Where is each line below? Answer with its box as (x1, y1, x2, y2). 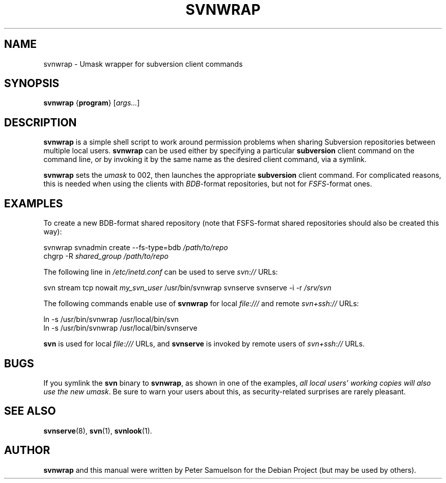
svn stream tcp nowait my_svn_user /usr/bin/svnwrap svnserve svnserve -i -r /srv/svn (43, 283, 331, 292)
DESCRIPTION (4, 116, 77, 129)
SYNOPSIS (4, 77, 60, 90)
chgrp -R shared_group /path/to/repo (43, 252, 169, 261)
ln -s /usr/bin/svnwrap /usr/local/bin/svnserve (43, 324, 198, 333)
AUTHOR (4, 444, 50, 457)
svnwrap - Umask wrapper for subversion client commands (43, 59, 243, 68)
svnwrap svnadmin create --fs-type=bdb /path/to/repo (43, 243, 228, 252)
